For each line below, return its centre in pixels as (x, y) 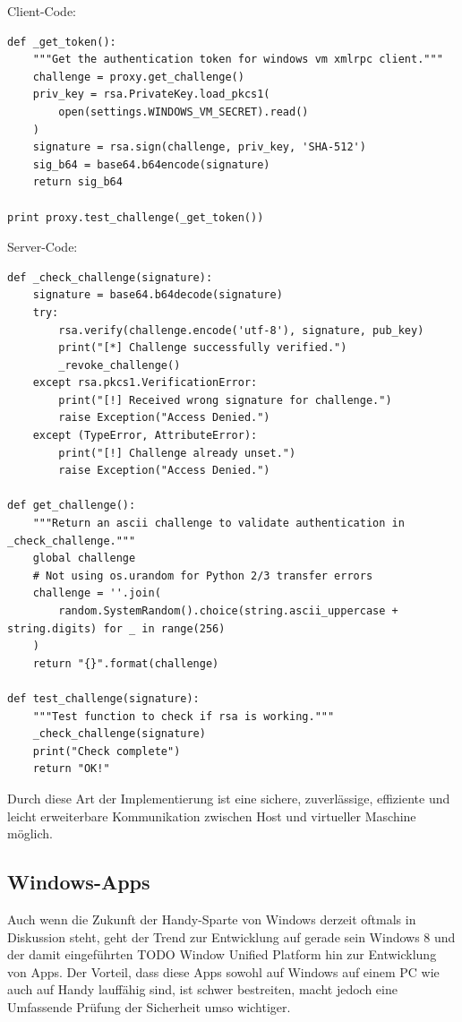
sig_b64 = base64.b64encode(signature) (151, 164)
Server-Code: (43, 247)
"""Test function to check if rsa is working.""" (184, 716)
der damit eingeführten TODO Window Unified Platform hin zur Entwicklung (222, 954)
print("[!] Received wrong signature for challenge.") (225, 400)
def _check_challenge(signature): (110, 277)
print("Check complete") (107, 751)
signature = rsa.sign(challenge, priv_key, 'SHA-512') (199, 147)
